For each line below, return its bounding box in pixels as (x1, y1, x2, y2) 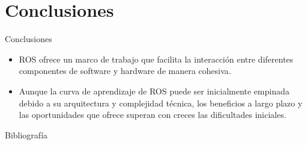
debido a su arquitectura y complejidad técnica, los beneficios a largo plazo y (19, 96, 303, 109)
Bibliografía (5, 128, 48, 141)
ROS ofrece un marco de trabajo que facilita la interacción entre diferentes (19, 52, 294, 65)
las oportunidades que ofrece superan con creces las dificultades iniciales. (19, 108, 287, 121)
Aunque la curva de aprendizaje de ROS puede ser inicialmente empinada (19, 84, 290, 97)
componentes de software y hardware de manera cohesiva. (19, 64, 231, 77)
